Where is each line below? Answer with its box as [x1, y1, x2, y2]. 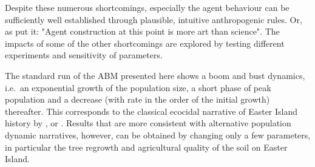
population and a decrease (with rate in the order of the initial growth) [5, 93, 270, 106]
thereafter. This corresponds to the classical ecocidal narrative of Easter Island [5, 104, 298, 117]
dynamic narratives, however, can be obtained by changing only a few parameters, [5, 128, 311, 141]
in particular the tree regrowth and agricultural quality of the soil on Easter [5, 140, 288, 153]
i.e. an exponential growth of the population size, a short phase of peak [5, 81, 271, 94]
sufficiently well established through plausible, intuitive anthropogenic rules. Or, [5, 13, 302, 26]
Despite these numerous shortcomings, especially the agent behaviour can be [5, 1, 290, 13]
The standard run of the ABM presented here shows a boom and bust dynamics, [5, 69, 305, 81]
